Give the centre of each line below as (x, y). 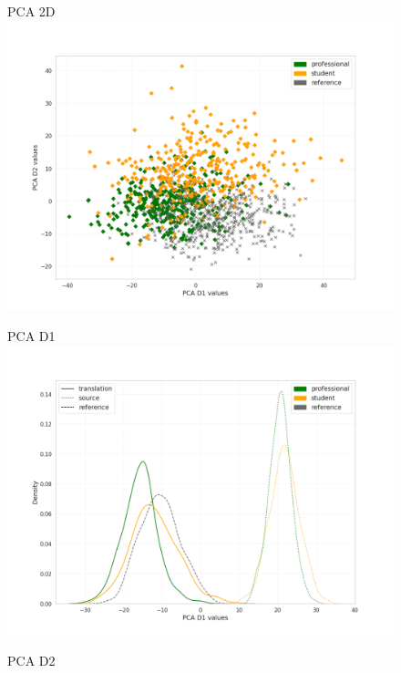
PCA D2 (31, 661)
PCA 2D (31, 11)
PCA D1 (31, 336)
